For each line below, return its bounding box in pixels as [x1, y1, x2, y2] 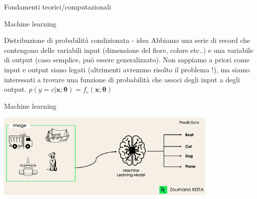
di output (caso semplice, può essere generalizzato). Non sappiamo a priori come [4, 54, 250, 65]
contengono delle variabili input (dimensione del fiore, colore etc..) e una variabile [4, 44, 254, 55]
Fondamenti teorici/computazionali [4, 1, 111, 11]
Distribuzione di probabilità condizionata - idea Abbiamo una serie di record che [4, 35, 251, 45]
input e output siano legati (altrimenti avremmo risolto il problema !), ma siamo [4, 64, 250, 74]
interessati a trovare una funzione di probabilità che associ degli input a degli [4, 74, 240, 84]
